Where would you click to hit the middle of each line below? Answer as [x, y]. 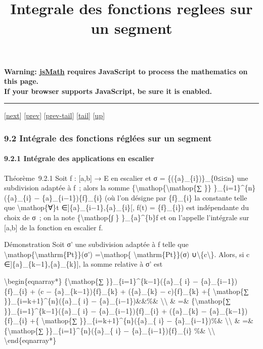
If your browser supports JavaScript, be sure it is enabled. [108, 91]
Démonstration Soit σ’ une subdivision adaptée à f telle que [96, 244]
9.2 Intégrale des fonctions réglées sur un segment [108, 138]
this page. [21, 81]
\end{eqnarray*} [30, 340]
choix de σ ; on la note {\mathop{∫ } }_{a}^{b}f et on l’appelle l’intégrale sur [127, 217]
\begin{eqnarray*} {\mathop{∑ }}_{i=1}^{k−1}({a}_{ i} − [101, 281]
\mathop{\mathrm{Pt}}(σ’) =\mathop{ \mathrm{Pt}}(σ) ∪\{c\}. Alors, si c [127, 254]
